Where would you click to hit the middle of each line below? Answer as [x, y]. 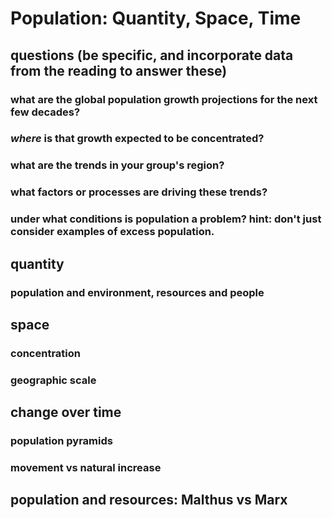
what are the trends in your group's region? [117, 165]
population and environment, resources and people [137, 292]
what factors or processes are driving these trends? [139, 192]
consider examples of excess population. [112, 232]
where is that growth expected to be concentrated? [137, 139]
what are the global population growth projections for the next [164, 99]
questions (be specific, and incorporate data [152, 55]
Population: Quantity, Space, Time [156, 18]
